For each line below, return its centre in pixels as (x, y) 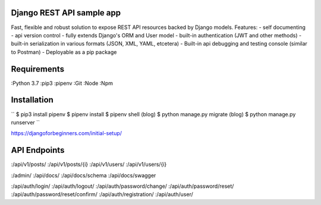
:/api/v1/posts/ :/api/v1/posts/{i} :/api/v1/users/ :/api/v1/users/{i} (89, 164)
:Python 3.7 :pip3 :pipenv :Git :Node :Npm (62, 83)
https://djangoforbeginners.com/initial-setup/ (66, 133)
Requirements (38, 69)
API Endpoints (38, 150)
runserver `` (25, 122)
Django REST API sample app (66, 13)
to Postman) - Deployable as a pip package (64, 52)
